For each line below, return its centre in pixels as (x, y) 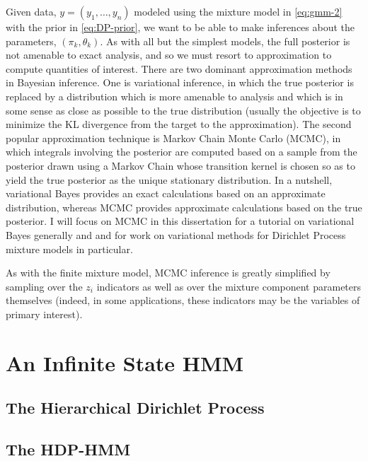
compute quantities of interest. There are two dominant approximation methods (179, 68)
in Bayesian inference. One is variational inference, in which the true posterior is (180, 82)
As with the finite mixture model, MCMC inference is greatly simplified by (168, 273)
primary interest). (44, 314)
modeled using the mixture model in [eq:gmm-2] (238, 11)
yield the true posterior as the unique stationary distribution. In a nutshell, (169, 179)
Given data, (31, 11)
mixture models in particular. (69, 249)
